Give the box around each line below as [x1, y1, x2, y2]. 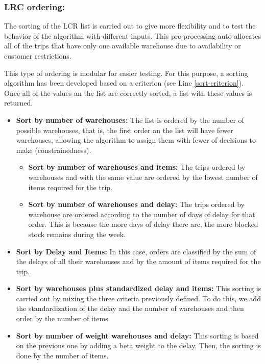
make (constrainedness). [16, 144, 91, 155]
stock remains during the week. [28, 228, 126, 239]
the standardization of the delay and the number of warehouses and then [16, 303, 244, 314]
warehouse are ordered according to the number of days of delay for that [28, 209, 255, 219]
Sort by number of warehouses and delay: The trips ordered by [28, 199, 245, 210]
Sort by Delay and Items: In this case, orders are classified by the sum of [16, 246, 256, 256]
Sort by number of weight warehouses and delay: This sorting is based [16, 330, 259, 341]
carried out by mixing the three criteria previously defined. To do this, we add [16, 293, 261, 303]
